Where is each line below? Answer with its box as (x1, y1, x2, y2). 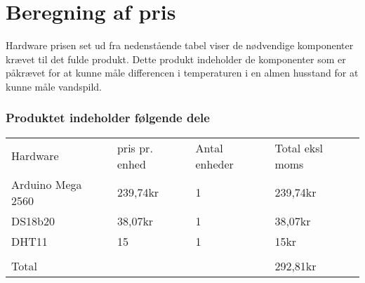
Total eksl (274, 139, 323, 156)
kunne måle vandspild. (6, 79, 102, 93)
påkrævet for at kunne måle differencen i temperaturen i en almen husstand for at (6, 65, 359, 80)
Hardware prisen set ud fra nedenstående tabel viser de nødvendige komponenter (6, 38, 354, 53)
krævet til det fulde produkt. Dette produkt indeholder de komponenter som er (6, 51, 346, 66)
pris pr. (117, 139, 153, 156)
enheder (195, 155, 234, 172)
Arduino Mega (11, 176, 82, 192)
